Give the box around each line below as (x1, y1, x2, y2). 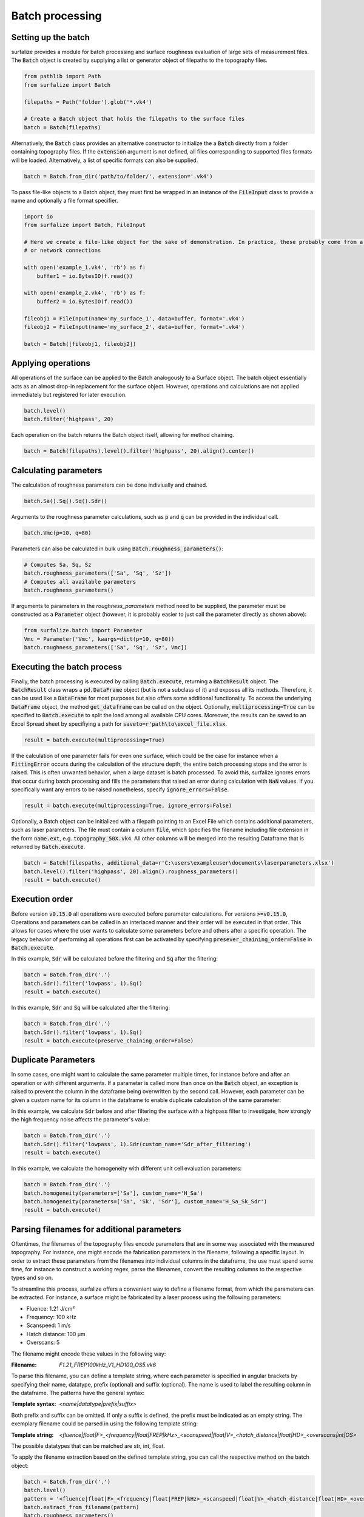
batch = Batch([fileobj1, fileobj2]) (24, 340, 136, 347)
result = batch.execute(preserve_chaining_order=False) (24, 1037, 194, 1044)
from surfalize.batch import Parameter (24, 627, 143, 634)
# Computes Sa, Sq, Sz (24, 561, 92, 568)
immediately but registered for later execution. (11, 391, 127, 399)
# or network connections (24, 247, 101, 254)
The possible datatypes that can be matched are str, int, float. (11, 1442, 166, 1450)
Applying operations (11, 358, 90, 368)
